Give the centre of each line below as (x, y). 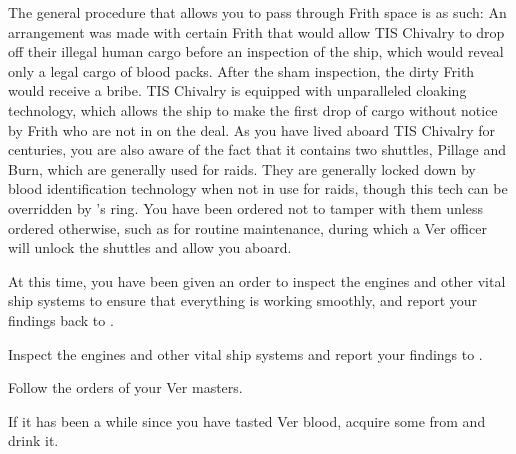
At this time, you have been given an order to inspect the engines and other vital (257, 280)
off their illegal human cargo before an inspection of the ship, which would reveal (256, 51)
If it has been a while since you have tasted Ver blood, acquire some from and (247, 420)
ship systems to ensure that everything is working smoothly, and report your (243, 300)
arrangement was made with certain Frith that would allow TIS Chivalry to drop (256, 31)
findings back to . (61, 319)
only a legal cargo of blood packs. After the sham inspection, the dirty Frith (241, 70)
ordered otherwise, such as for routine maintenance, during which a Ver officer (247, 227)
